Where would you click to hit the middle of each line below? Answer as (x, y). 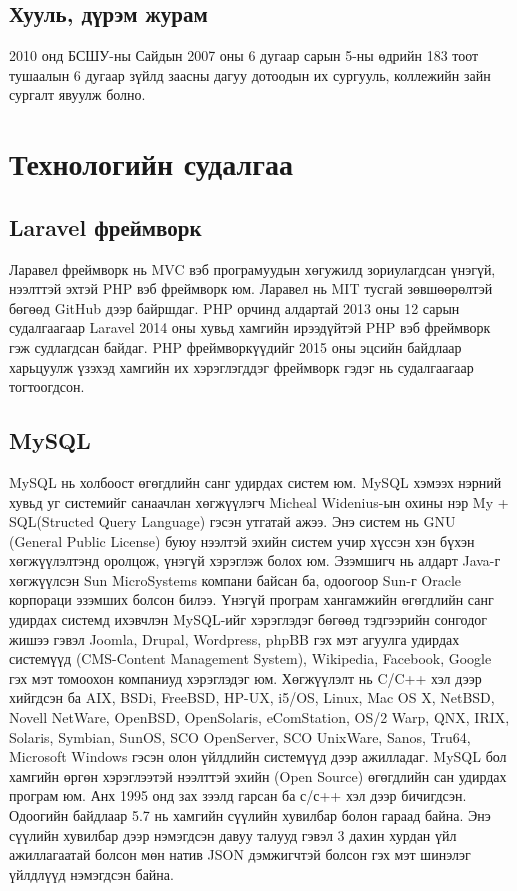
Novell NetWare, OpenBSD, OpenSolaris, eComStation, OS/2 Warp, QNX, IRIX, (259, 717)
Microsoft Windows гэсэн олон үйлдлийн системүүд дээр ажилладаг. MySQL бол (258, 756)
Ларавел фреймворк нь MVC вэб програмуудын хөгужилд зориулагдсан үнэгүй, (252, 268)
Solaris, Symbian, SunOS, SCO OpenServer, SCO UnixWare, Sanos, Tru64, (240, 736)
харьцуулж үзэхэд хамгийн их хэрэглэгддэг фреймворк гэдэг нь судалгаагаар (241, 366)
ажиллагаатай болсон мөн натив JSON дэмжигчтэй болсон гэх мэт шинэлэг (240, 854)
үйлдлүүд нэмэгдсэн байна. (91, 873)
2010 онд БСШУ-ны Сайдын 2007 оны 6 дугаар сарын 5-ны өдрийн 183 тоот (244, 55)
